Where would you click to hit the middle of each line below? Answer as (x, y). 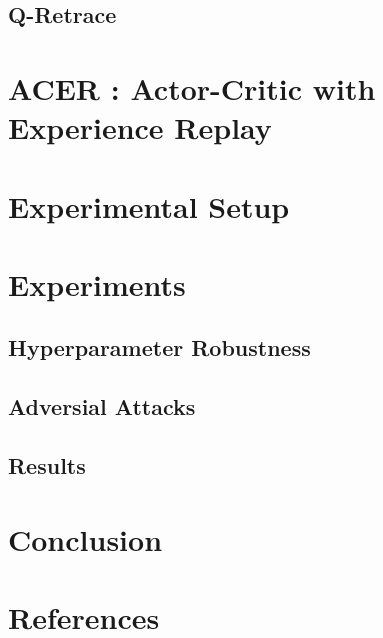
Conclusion (85, 538)
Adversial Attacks (102, 406)
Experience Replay (140, 127)
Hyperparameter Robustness (159, 347)
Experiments (97, 283)
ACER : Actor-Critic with (192, 87)
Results (47, 465)
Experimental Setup (149, 205)
